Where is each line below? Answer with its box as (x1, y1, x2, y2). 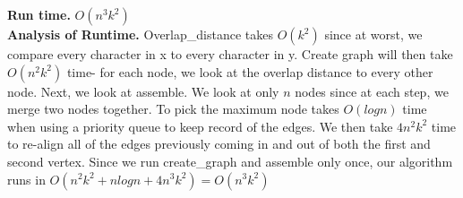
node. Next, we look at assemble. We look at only (7, 82, 279, 100)
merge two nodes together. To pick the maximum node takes (7, 99, 339, 118)
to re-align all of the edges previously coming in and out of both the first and (7, 134, 431, 153)
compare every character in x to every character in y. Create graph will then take (7, 45, 453, 63)
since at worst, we (324, 25, 423, 43)
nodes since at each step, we (295, 82, 449, 100)
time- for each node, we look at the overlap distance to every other (66, 62, 433, 81)
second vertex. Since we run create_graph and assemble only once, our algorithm (7, 151, 453, 170)
